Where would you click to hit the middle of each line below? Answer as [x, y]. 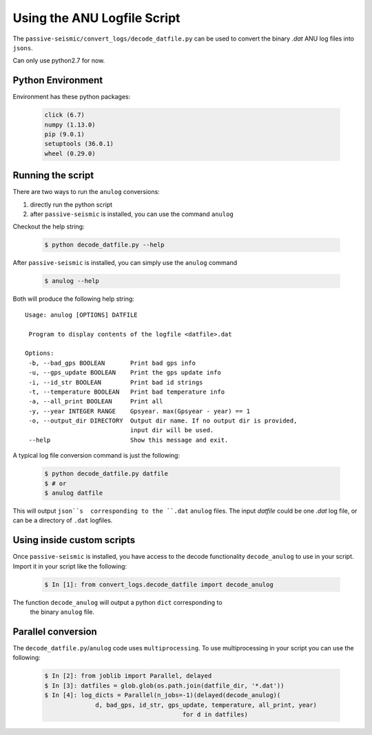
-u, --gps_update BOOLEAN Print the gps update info [125, 373]
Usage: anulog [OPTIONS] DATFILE [81, 315]
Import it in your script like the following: [70, 566]
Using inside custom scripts [74, 540]
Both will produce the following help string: [73, 299]
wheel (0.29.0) [70, 153]
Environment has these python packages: [72, 97]
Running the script [53, 175]
